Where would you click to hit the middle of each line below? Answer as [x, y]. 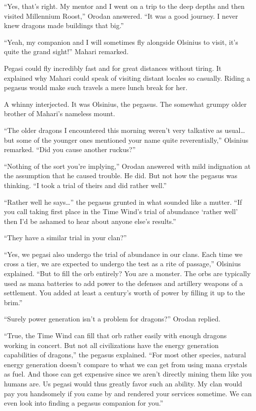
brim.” [13, 302]
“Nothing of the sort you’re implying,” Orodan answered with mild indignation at [127, 166]
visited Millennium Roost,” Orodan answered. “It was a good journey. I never [121, 16]
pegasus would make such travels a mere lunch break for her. [96, 87]
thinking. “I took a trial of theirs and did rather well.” [85, 185]
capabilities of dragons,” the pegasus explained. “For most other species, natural [125, 355]
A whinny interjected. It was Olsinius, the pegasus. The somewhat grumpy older [125, 104]
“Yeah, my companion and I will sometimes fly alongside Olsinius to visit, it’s [121, 42]
